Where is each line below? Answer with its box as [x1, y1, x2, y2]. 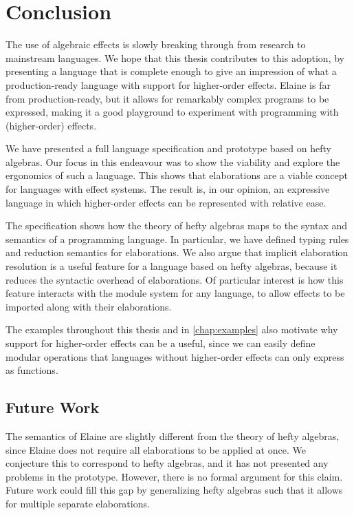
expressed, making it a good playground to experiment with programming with [5, 105, 339, 119]
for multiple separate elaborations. [5, 496, 150, 510]
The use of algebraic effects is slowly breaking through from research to [5, 37, 306, 52]
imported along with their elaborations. [5, 299, 172, 313]
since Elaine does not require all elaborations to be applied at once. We [5, 442, 306, 456]
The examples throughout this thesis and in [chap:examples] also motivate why [5, 322, 338, 337]
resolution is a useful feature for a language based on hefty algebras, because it [5, 259, 338, 273]
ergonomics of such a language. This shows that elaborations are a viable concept [5, 168, 348, 182]
